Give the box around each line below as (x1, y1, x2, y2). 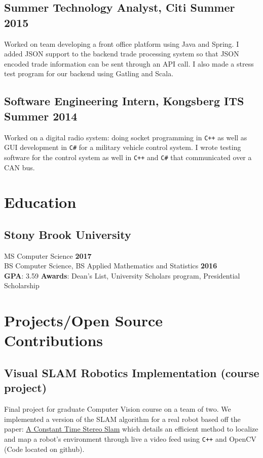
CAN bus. (4, 162, 35, 172)
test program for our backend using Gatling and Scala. (4, 68, 174, 79)
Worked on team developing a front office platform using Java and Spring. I (4, 38, 239, 49)
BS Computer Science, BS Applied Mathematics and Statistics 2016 (4, 260, 217, 271)
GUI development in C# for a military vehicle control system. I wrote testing (4, 142, 241, 152)
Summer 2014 (4, 108, 78, 124)
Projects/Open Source (4, 310, 163, 331)
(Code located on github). (4, 443, 85, 454)
